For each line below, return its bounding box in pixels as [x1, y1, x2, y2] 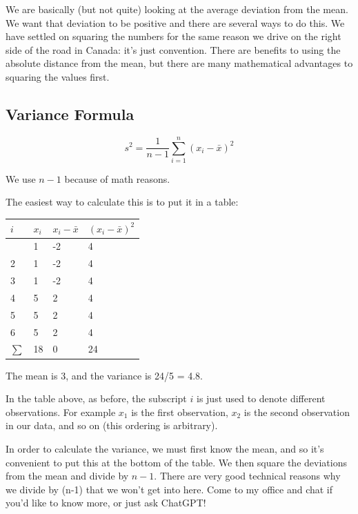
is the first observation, [131, 404, 228, 419]
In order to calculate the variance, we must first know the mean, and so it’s [6, 441, 324, 455]
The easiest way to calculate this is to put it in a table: [6, 195, 239, 209]
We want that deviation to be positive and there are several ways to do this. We [6, 15, 345, 30]
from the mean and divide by [6, 468, 129, 483]
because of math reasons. [64, 171, 170, 186]
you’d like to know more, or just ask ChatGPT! [6, 495, 206, 510]
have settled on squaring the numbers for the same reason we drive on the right [6, 29, 341, 43]
